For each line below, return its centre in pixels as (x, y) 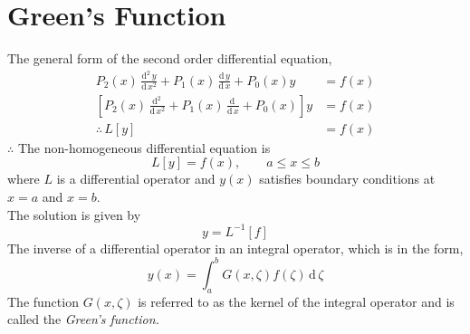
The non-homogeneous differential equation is (144, 147)
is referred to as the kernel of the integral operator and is (296, 301)
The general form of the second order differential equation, (170, 58)
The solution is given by (74, 214)
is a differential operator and (136, 179)
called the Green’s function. (83, 319)
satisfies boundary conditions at (347, 179)
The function (43, 301)
